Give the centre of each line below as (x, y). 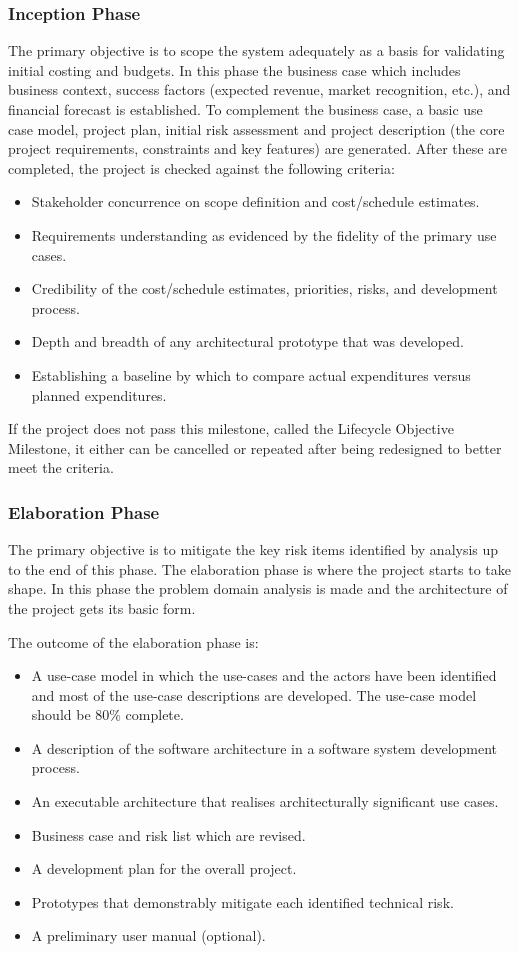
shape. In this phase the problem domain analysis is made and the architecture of (258, 588)
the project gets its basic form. (102, 607)
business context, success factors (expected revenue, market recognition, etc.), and (259, 89)
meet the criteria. (61, 467)
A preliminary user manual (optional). (148, 935)
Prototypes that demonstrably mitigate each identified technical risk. (242, 901)
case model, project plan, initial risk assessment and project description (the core (256, 128)
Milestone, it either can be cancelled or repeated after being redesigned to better (255, 447)
